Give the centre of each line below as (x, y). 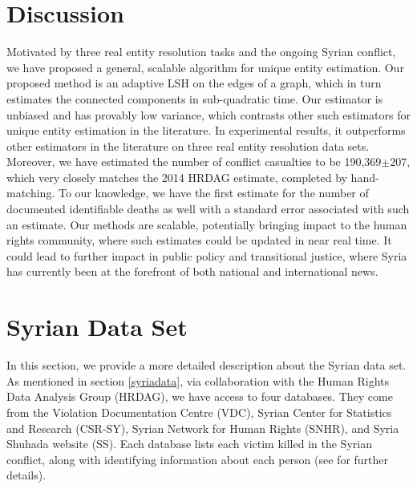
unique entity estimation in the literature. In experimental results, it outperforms (206, 130)
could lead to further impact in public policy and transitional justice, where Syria (207, 255)
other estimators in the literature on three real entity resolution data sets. (188, 145)
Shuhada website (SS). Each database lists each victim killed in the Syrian (189, 444)
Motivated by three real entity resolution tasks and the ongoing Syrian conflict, (201, 52)
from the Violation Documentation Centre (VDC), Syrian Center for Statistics (199, 412)
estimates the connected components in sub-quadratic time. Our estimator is (195, 98)
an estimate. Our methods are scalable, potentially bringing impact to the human (207, 224)
